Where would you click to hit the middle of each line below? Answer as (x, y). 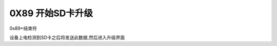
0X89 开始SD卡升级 (51, 13)
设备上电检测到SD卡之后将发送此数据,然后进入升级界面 (67, 37)
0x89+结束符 (23, 28)
